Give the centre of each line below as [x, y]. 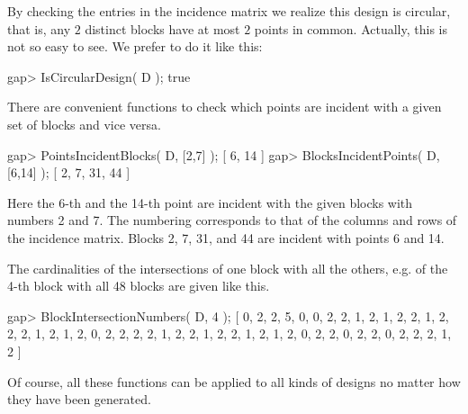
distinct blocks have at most [162, 28]
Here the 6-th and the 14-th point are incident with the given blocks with [210, 202]
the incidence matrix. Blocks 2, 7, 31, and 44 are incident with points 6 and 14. [226, 237]
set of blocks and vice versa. [84, 124]
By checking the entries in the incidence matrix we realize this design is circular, [229, 11]
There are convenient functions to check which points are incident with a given [225, 107]
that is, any [39, 28]
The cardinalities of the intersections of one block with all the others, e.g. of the [228, 268]
